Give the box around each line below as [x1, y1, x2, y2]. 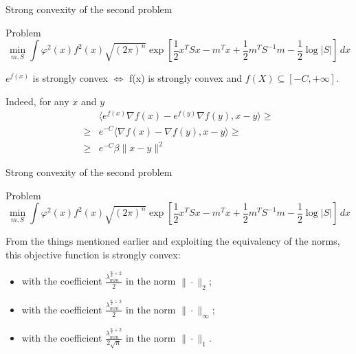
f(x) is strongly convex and [129, 71, 242, 85]
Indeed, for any [5, 93, 69, 108]
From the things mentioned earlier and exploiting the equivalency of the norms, [5, 234, 340, 248]
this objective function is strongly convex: [5, 247, 181, 261]
